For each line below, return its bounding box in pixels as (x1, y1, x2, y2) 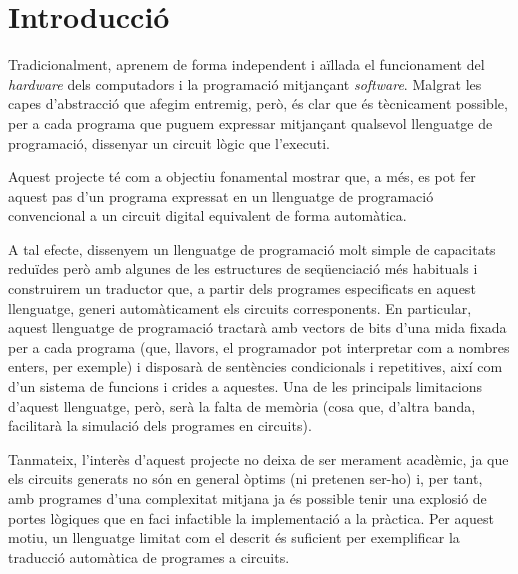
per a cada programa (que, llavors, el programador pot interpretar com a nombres (8, 336, 510, 357)
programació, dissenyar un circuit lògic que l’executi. (8, 132, 330, 153)
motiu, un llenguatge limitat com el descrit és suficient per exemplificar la (8, 527, 460, 548)
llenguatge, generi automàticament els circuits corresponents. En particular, (8, 297, 472, 318)
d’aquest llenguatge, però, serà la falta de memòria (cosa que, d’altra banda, (8, 395, 476, 416)
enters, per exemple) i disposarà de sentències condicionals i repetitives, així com (8, 356, 503, 377)
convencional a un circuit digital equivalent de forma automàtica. (8, 205, 407, 226)
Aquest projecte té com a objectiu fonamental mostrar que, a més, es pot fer (8, 166, 476, 187)
